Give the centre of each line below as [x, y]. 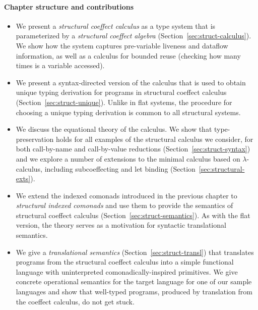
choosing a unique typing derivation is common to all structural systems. [128, 112]
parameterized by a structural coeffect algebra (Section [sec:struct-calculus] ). [134, 36]
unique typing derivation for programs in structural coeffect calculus [121, 92]
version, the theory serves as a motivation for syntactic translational [121, 225]
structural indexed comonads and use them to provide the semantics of [124, 205]
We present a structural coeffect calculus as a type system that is [116, 25]
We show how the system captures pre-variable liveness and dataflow [122, 45]
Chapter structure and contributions [69, 6]
